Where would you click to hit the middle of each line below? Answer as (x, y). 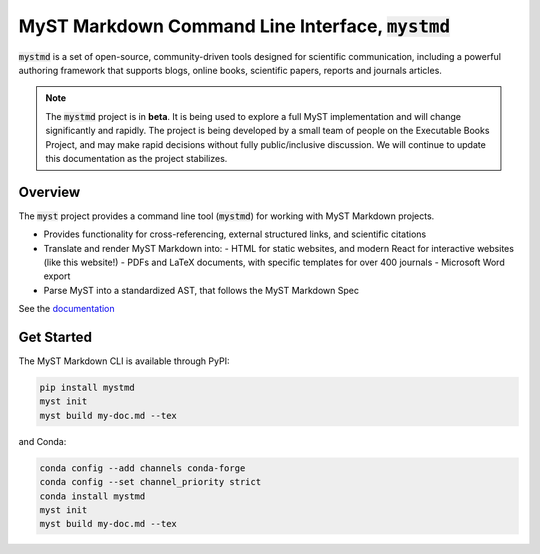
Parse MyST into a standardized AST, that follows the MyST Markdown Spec (201, 290)
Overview (49, 191)
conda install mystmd (92, 496)
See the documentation (66, 309)
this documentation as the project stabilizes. (136, 158)
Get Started (55, 336)
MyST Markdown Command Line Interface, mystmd (234, 26)
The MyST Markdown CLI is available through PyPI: (124, 361)
